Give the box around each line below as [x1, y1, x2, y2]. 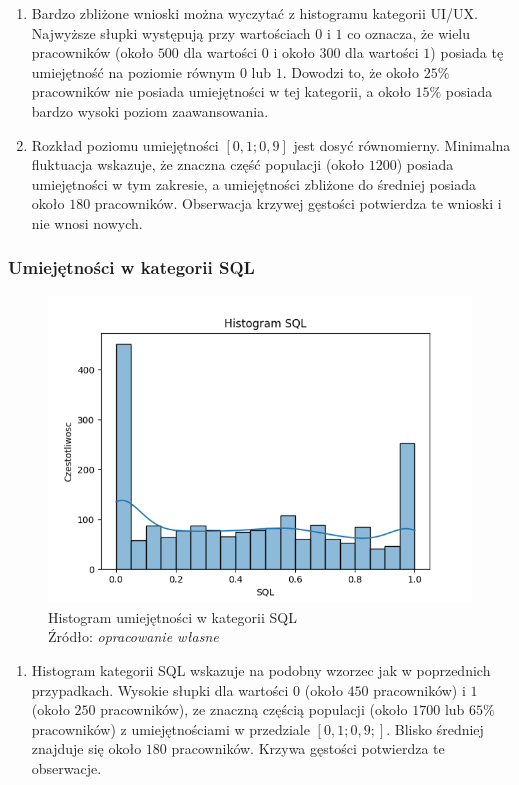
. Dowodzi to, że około [282, 61, 420, 82]
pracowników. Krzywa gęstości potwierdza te [171, 738, 445, 759]
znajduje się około [31, 738, 142, 759]
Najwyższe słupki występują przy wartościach [31, 22, 311, 43]
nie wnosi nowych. [31, 212, 143, 233]
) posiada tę [430, 42, 504, 63]
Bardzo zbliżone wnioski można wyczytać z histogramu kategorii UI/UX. [31, 3, 478, 23]
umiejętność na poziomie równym [31, 61, 236, 82]
